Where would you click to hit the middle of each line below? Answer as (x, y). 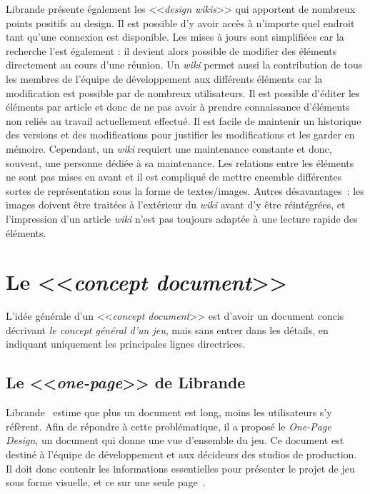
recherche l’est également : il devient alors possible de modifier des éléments (171, 50)
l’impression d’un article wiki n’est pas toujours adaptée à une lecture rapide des (182, 218)
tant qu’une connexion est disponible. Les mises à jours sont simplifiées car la (175, 37)
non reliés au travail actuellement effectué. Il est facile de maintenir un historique (184, 120)
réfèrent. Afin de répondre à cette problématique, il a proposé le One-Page (169, 426)
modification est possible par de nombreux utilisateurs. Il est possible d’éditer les (183, 92)
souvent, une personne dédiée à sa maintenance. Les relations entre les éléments (180, 162)
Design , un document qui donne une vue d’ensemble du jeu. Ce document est (175, 440)
